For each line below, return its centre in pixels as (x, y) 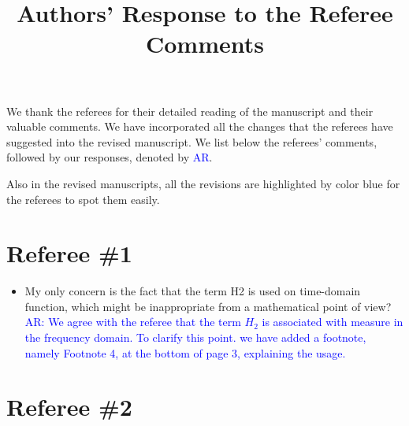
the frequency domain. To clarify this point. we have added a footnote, (195, 337)
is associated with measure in (333, 322)
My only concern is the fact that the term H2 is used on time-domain (193, 291)
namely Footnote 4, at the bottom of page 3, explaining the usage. (185, 352)
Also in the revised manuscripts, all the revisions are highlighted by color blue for (203, 183)
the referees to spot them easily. (83, 199)
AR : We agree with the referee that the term (133, 322)
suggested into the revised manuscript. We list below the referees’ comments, (192, 141)
